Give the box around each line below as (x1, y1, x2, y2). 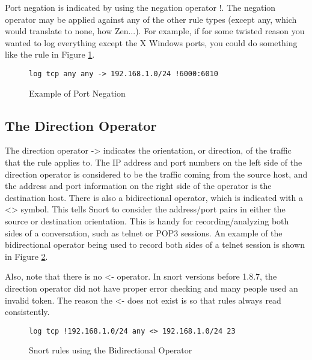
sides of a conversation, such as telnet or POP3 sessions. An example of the (5, 226, 283, 239)
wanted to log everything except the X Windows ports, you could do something (5, 36, 298, 49)
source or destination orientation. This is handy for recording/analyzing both (5, 214, 289, 227)
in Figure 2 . (5, 250, 48, 262)
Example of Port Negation (29, 86, 126, 99)
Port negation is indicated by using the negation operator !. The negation (5, 1, 276, 13)
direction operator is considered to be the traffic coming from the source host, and (5, 167, 308, 180)
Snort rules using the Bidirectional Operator (29, 344, 192, 356)
